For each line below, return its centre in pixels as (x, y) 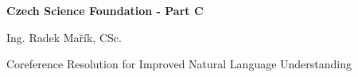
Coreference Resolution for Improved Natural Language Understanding (179, 64)
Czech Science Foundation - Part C (105, 10)
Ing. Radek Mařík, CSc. (64, 37)
